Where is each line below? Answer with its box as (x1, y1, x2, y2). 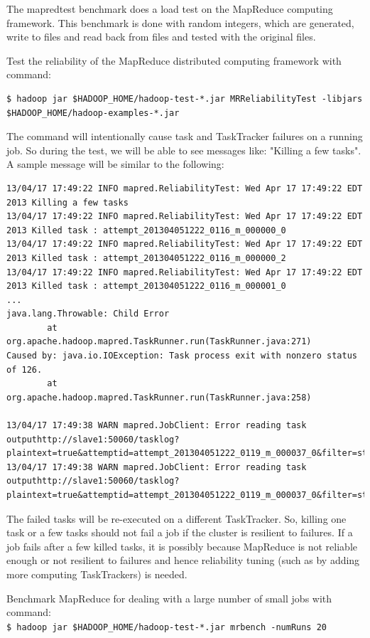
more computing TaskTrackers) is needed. (6, 566, 187, 581)
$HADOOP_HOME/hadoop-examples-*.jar (6, 107, 180, 118)
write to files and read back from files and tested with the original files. (6, 29, 316, 44)
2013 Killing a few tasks (6, 197, 129, 208)
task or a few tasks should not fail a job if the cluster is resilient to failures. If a (6, 525, 353, 540)
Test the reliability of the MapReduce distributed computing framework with (6, 53, 342, 68)
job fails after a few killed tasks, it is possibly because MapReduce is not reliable (6, 538, 357, 553)
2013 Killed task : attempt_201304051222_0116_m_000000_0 (6, 225, 286, 235)
